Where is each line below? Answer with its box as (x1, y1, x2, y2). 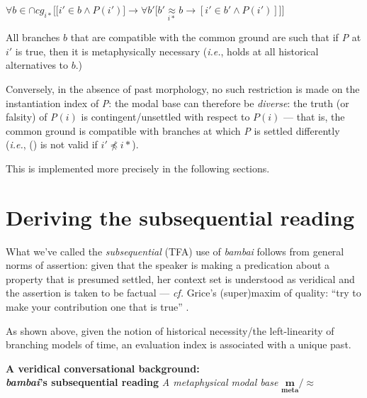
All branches (6, 30, 60, 45)
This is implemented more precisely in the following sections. (6, 160, 270, 175)
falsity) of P (6, 109, 57, 124)
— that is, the (283, 109, 345, 124)
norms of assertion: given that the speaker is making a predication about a (6, 258, 330, 272)
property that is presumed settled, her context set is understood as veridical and (6, 271, 355, 286)
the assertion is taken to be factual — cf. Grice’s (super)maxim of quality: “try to (6, 285, 361, 300)
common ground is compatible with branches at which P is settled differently (6, 123, 340, 138)
